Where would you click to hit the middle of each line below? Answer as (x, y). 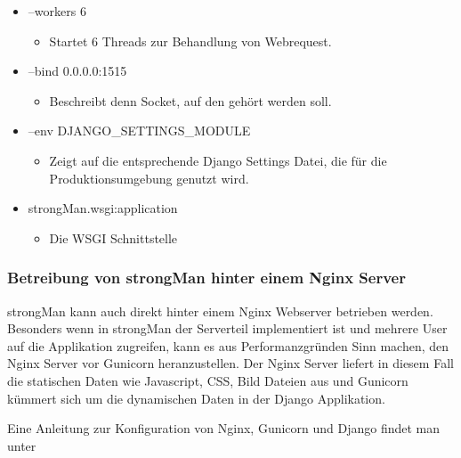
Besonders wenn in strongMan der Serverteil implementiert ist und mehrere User (227, 328)
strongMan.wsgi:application (103, 208)
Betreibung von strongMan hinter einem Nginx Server (206, 278)
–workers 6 (57, 11)
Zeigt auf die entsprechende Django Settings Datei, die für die (218, 160)
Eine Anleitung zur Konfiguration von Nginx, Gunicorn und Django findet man (224, 428)
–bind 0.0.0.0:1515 (77, 71)
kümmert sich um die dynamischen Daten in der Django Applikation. (196, 398)
